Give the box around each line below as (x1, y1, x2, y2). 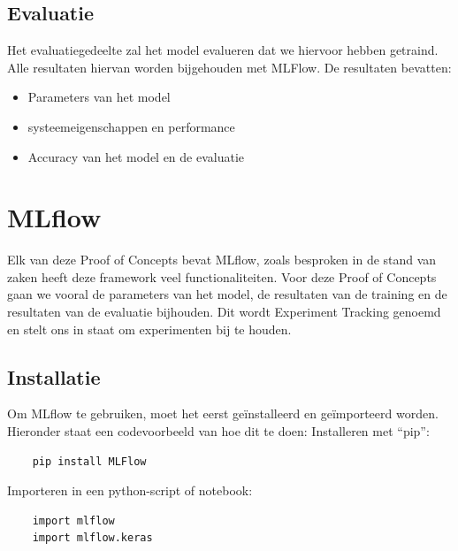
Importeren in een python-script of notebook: (7, 481, 253, 500)
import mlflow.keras (32, 532, 153, 545)
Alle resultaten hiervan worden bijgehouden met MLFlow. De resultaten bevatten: (7, 57, 452, 76)
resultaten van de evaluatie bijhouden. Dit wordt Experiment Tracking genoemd (7, 302, 441, 321)
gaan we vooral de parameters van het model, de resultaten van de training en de (7, 285, 447, 303)
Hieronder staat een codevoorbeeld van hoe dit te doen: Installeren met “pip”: (7, 422, 430, 440)
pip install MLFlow (32, 455, 147, 468)
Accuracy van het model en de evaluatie (27, 147, 245, 165)
